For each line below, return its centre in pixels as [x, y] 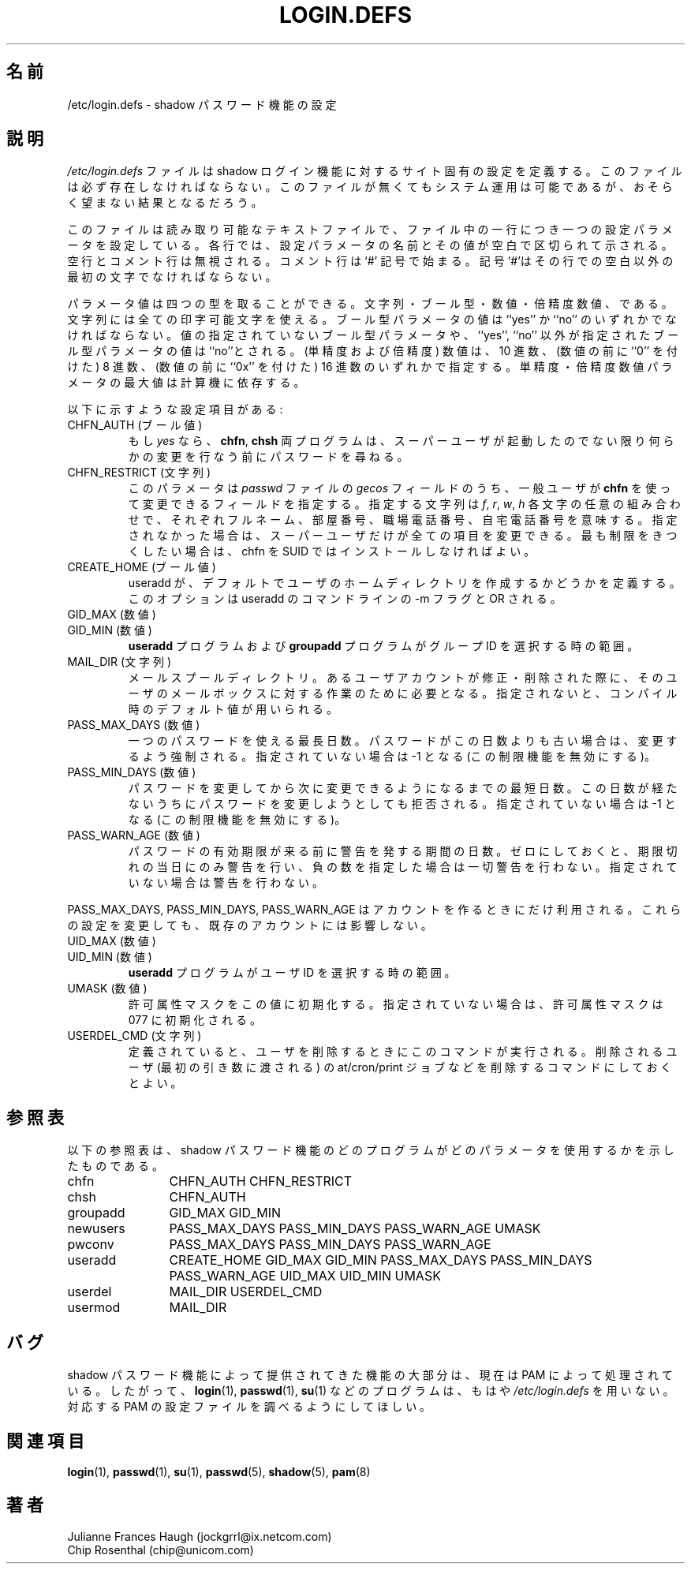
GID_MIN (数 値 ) [110, 630]
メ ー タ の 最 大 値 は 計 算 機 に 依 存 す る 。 [186, 383]
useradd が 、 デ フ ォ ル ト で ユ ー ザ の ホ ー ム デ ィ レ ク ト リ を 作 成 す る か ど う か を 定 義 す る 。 [404, 583]
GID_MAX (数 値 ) [112, 615]
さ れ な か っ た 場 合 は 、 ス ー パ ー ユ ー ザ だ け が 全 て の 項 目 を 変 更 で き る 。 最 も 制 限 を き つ [403, 536]
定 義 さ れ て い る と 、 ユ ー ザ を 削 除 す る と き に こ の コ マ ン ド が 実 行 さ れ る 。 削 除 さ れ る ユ [403, 1052]
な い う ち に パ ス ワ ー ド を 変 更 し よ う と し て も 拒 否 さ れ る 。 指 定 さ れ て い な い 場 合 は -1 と [402, 804]
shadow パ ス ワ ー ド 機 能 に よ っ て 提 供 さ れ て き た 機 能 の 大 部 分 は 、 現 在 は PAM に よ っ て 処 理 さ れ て [370, 1375]
